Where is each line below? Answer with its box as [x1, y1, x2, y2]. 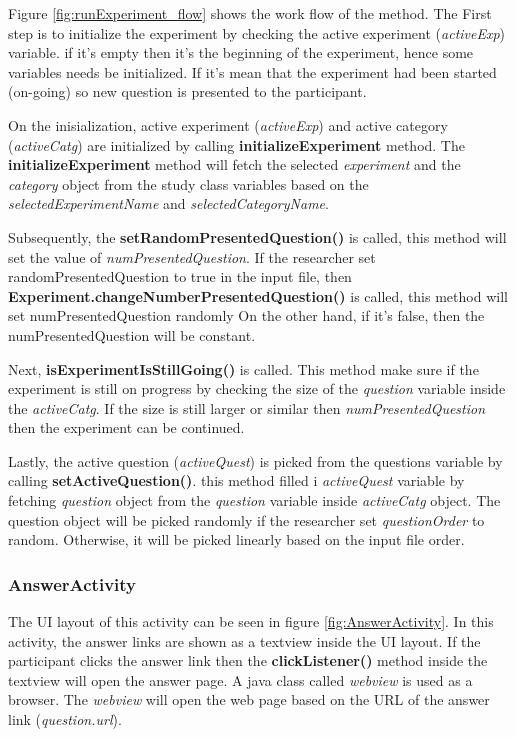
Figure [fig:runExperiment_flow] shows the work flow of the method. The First [8, 3, 492, 23]
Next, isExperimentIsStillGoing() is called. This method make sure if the [8, 358, 479, 379]
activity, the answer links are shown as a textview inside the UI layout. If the [8, 630, 481, 651]
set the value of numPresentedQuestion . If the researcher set [8, 246, 376, 267]
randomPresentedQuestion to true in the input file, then [8, 266, 352, 287]
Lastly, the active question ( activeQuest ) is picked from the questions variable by [8, 450, 503, 471]
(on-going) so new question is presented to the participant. [8, 81, 367, 102]
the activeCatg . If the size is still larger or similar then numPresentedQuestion [8, 397, 486, 418]
